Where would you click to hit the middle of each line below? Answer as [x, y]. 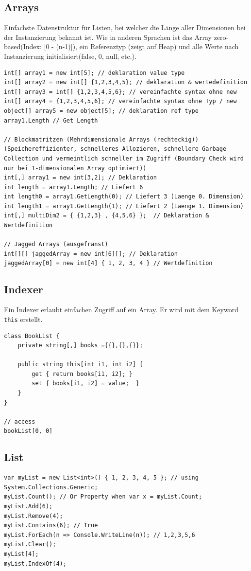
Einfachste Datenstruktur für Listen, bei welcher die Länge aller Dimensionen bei [125, 27]
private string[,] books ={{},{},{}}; [80, 346]
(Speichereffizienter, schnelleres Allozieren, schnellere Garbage [115, 149]
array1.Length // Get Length [51, 120]
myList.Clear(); [30, 544]
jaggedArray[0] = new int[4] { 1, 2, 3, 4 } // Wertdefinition [108, 263]
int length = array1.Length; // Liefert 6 [74, 187]
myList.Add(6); [28, 507]
